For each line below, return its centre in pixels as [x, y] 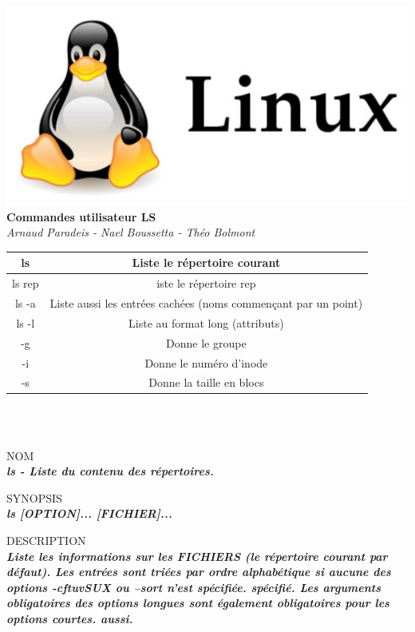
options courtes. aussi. [70, 619]
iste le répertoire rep [206, 283]
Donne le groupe [206, 342]
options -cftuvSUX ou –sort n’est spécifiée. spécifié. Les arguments [194, 587]
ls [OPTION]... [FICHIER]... [89, 513]
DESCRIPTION [46, 541]
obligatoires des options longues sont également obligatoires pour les [198, 603]
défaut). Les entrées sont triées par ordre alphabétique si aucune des [199, 572]
